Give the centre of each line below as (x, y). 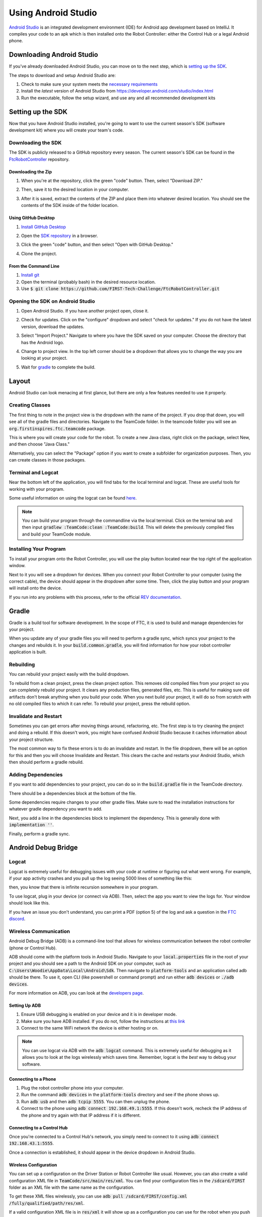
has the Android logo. (43, 342)
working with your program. (37, 489)
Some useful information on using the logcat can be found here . (73, 498)
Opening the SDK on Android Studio (52, 301)
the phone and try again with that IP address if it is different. (81, 1115)
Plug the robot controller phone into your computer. (72, 1088)
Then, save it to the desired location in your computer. (75, 189)
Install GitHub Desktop (44, 227)
